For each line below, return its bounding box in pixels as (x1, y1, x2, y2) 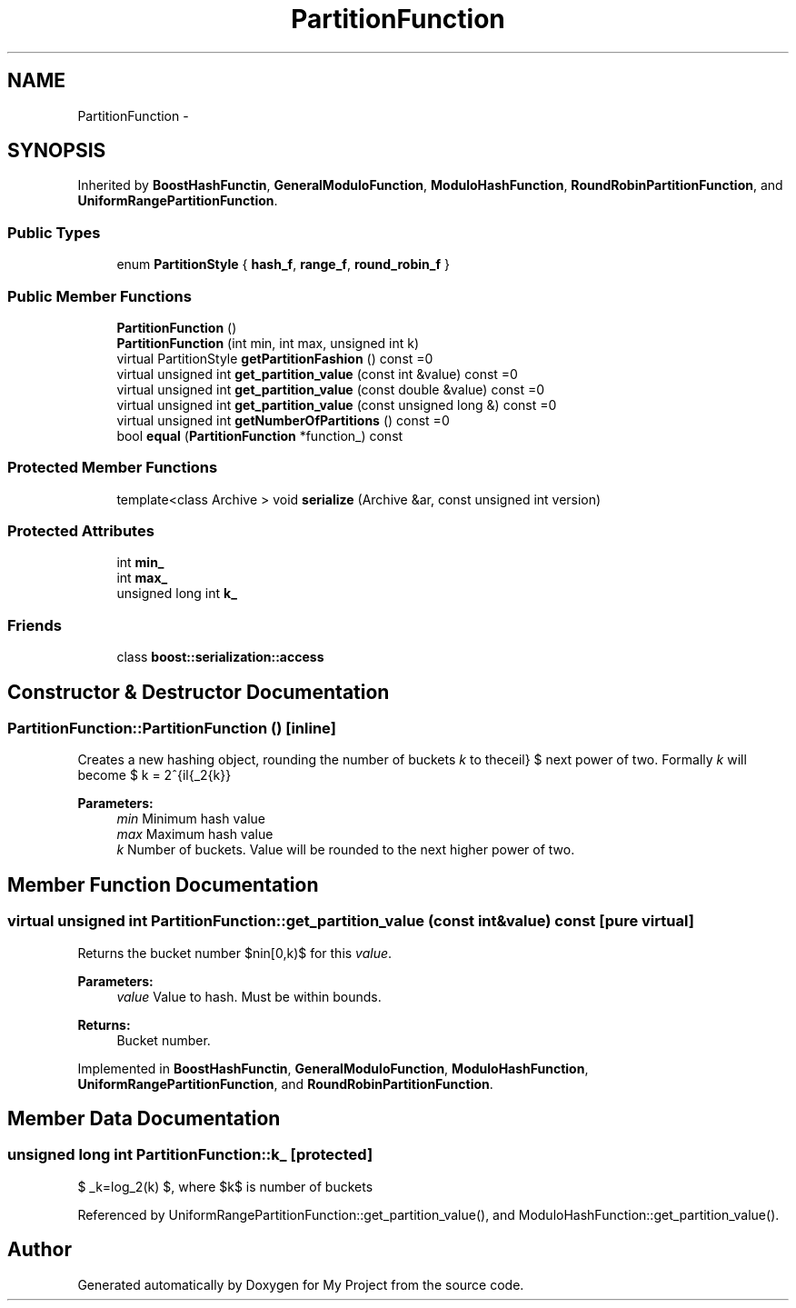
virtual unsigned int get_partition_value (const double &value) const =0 (116, 381, 545, 397)
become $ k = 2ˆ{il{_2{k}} (77, 767, 232, 784)
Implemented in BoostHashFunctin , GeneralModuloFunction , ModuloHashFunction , (77, 1060, 589, 1076)
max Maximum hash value (116, 826, 274, 843)
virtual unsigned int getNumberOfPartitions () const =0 (116, 412, 450, 428)
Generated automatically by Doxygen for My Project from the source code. (77, 1276, 524, 1293)
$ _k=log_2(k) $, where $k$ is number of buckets (77, 1178, 373, 1194)
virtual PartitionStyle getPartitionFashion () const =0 (116, 350, 433, 366)
